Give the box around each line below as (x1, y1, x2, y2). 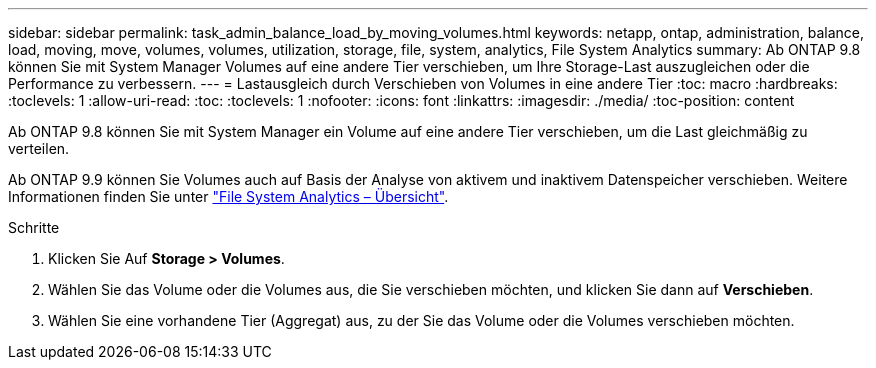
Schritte (8, 219, 60, 236)
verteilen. (8, 140, 70, 157)
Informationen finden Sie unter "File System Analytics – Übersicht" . (8, 188, 449, 205)
